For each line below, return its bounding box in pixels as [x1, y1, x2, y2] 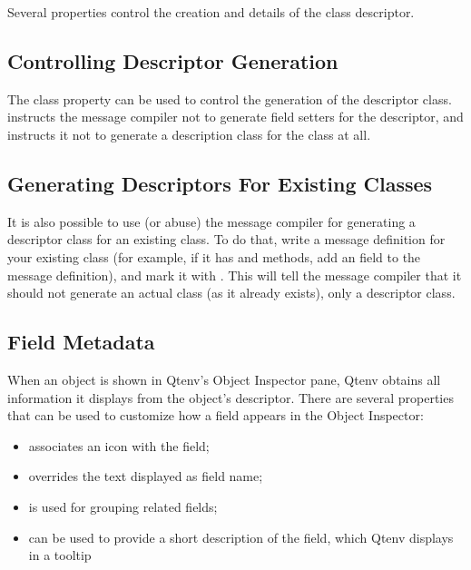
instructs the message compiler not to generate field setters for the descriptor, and [7, 107, 464, 126]
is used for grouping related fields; [28, 496, 218, 516]
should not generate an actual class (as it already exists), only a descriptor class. [7, 283, 456, 302]
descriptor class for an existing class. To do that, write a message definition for [7, 230, 446, 249]
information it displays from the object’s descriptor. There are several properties [7, 388, 454, 407]
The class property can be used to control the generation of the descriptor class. [7, 89, 452, 108]
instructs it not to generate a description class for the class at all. [7, 124, 371, 143]
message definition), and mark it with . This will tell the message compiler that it [7, 265, 462, 284]
